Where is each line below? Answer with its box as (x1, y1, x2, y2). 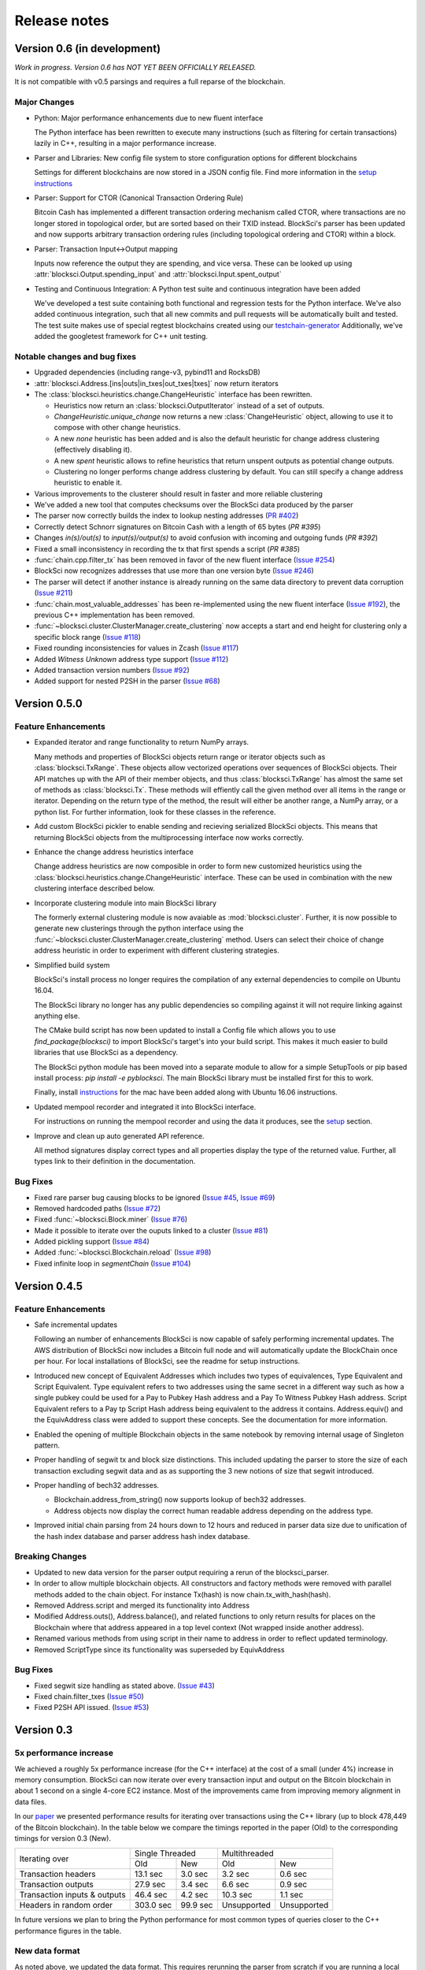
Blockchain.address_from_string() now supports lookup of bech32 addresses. (54, 1495, 306, 1504)
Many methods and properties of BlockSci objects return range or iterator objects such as (34, 752, 326, 761)
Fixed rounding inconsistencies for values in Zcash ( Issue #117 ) (34, 643, 239, 653)
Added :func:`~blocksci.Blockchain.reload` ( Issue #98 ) (34, 1247, 212, 1257)
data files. (14, 1797, 47, 1806)
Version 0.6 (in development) (14, 42, 161, 55)
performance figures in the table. (14, 1926, 122, 1935)
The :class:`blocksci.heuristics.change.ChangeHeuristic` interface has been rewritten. (34, 390, 312, 400)
